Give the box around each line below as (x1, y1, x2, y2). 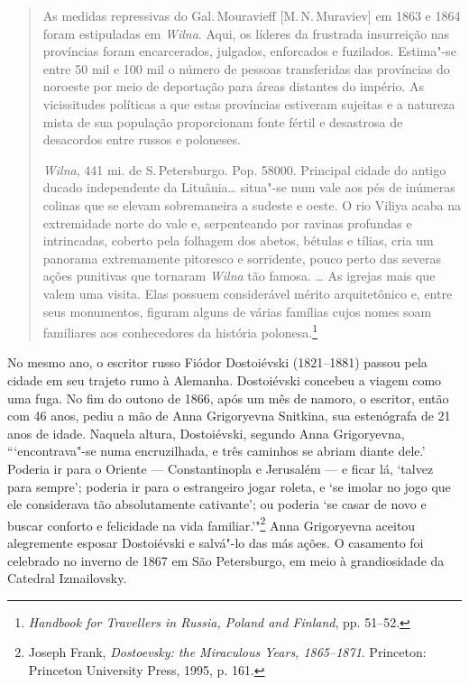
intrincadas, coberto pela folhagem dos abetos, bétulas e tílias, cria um (42, 231, 434, 250)
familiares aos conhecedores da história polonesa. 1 (42, 320, 318, 341)
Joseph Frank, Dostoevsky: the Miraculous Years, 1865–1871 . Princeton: (28, 643, 427, 662)
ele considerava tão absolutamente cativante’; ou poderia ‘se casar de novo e (7, 495, 427, 514)
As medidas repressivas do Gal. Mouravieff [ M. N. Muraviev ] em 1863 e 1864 (42, 6, 461, 24)
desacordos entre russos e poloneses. (42, 130, 241, 149)
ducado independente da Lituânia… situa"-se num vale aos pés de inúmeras (42, 178, 455, 197)
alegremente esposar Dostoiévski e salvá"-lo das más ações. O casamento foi (7, 532, 424, 551)
